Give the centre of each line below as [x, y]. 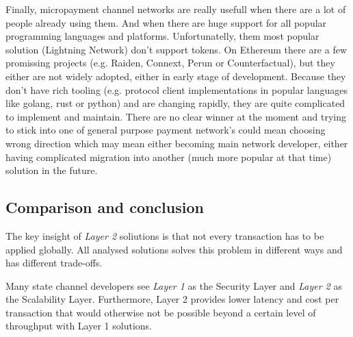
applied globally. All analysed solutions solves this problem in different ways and [174, 249]
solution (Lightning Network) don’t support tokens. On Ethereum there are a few [176, 49]
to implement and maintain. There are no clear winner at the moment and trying [176, 116]
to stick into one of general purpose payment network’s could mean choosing [166, 130]
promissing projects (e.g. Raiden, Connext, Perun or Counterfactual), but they [170, 63]
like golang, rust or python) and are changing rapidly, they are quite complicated [175, 103]
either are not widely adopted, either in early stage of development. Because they [176, 76]
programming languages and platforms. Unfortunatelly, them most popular [162, 36]
